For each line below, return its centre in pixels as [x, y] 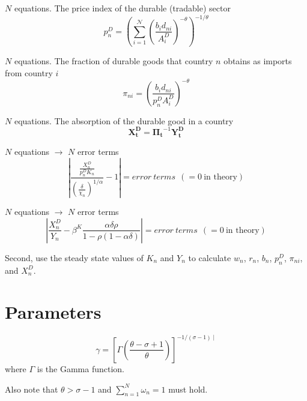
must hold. [188, 389]
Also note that [32, 389]
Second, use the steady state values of [74, 257]
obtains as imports [258, 61]
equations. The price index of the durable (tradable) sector [122, 8]
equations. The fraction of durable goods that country [114, 61]
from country [29, 72]
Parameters [53, 311]
